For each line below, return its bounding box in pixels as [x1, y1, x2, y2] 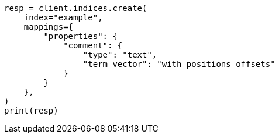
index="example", [23, 13, 103, 22]
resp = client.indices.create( [4, 3, 147, 13]
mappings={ [23, 22, 74, 31]
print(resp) [4, 106, 58, 115]
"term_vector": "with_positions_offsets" [82, 59, 275, 69]
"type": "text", [82, 50, 157, 59]
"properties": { [43, 31, 118, 41]
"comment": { [63, 41, 123, 50]
